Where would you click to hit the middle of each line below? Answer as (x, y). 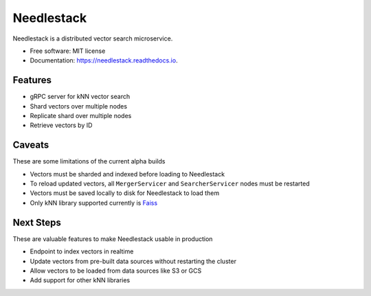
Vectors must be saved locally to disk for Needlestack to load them (125, 193)
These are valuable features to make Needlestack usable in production (113, 239)
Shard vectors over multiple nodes (78, 106)
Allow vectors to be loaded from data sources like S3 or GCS (116, 271)
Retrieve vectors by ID (61, 125)
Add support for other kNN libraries (80, 280)
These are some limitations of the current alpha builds (89, 161)
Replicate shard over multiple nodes (81, 116)
